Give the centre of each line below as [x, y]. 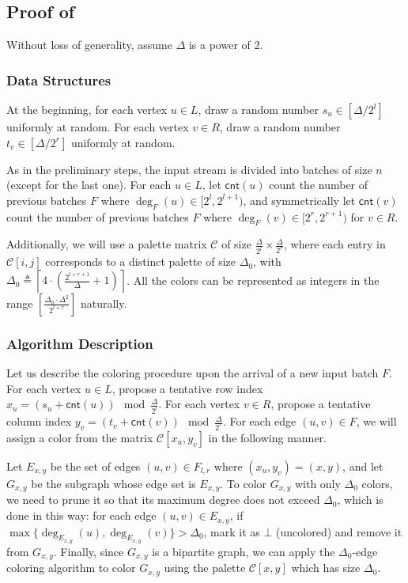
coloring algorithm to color [71, 568]
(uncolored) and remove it [339, 531]
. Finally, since [89, 551]
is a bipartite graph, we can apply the [244, 551]
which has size [326, 568]
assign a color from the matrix [80, 438]
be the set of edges [95, 466]
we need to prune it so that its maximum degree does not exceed [163, 500]
